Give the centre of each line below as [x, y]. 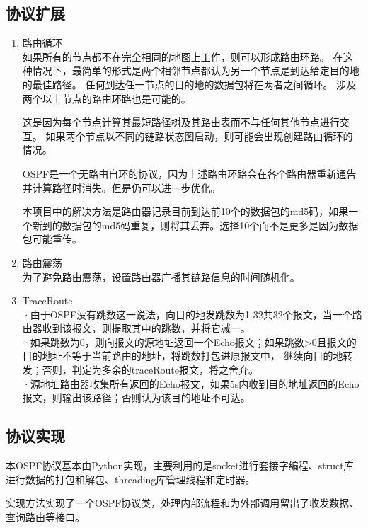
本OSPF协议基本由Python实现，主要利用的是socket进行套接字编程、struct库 [180, 465]
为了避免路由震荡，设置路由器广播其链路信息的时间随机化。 [161, 276]
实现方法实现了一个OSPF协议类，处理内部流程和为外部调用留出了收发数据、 [183, 503]
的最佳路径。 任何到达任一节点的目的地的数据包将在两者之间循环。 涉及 [189, 84]
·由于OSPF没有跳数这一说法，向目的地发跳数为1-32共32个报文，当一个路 [192, 314]
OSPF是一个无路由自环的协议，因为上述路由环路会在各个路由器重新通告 [189, 173]
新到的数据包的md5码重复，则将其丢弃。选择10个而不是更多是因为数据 [195, 225]
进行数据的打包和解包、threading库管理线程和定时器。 [131, 479]
